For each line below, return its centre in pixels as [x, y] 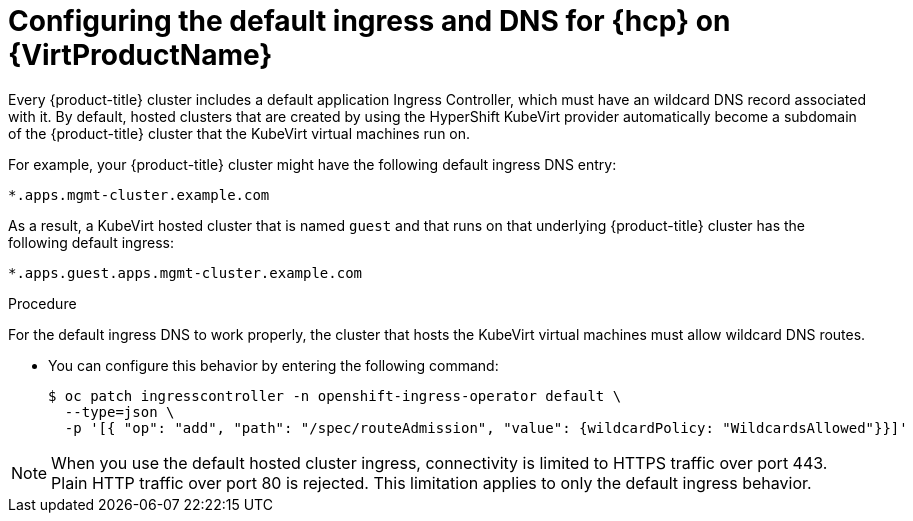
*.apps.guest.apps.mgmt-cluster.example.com [185, 272]
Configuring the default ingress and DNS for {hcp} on [369, 21]
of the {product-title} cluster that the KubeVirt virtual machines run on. [239, 133]
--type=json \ [119, 411]
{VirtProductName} [140, 55]
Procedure [42, 303]
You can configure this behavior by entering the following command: [273, 365]
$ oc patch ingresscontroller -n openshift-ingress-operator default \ [335, 395]
